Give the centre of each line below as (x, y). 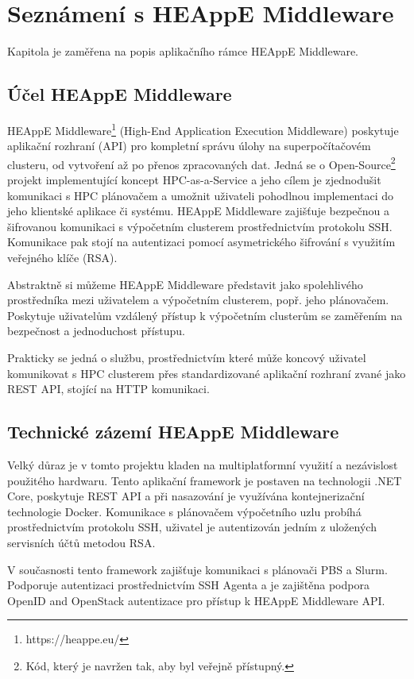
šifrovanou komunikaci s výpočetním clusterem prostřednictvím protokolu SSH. (200, 226)
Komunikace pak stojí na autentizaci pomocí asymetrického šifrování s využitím (201, 242)
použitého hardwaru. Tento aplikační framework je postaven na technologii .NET (205, 480)
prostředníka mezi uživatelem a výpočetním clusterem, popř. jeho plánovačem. (198, 300)
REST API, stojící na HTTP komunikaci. (108, 389)
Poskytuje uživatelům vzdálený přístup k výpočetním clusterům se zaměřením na (205, 315)
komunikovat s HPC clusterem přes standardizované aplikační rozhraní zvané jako (207, 373)
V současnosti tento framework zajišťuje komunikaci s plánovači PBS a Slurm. (197, 569)
